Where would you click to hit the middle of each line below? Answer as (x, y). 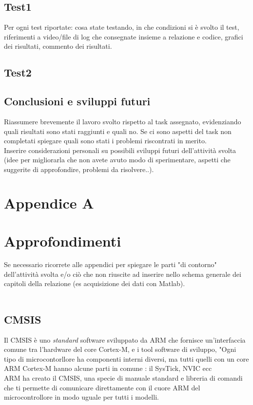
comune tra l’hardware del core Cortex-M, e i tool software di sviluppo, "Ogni (120, 349)
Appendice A (49, 202)
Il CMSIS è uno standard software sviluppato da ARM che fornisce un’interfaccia (125, 339)
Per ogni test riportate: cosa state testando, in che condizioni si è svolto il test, (122, 27)
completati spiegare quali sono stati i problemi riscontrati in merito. (105, 141)
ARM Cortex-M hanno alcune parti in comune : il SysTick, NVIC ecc (108, 368)
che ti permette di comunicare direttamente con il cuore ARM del (102, 387)
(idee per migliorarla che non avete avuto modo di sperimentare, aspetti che (117, 160)
